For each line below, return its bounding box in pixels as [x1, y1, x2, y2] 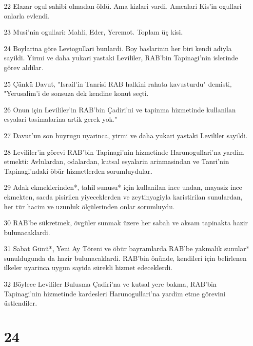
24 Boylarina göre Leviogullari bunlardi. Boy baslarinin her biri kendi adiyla [4, 43, 232, 53]
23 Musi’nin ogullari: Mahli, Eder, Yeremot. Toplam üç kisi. [4, 27, 183, 37]
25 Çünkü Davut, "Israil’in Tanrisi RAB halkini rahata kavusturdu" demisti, [4, 78, 232, 89]
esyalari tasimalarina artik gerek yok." [4, 114, 117, 124]
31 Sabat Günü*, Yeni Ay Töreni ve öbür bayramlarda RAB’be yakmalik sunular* [4, 243, 250, 254]
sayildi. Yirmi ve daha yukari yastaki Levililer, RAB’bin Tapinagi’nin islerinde [4, 53, 238, 63]
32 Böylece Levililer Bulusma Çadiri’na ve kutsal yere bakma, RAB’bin [4, 279, 217, 289]
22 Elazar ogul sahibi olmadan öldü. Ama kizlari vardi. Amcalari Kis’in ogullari [4, 1, 242, 11]
